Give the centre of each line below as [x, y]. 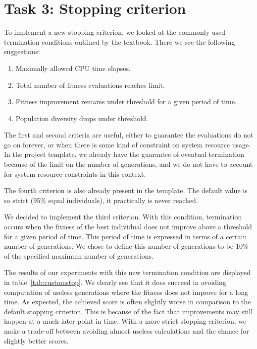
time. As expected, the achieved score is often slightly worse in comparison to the [128, 302]
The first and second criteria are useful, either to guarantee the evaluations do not [129, 135]
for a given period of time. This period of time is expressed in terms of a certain [126, 236]
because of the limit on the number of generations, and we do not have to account [128, 164]
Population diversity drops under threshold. [82, 118]
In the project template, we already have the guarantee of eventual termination [124, 154]
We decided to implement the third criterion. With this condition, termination [123, 217]
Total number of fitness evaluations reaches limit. [90, 85]
